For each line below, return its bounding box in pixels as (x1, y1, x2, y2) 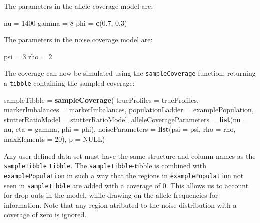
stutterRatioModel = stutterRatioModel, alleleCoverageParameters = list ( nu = (4, 114, 248, 124)
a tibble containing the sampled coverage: (4, 78, 135, 88)
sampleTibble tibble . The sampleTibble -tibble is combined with (4, 160, 207, 171)
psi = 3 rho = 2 (4, 51, 52, 61)
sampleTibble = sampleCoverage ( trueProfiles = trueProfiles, (4, 94, 199, 105)
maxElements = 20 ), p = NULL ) (4, 134, 105, 144)
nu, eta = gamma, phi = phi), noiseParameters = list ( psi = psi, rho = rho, (4, 124, 236, 134)
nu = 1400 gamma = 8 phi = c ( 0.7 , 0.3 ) (4, 17, 127, 28)
